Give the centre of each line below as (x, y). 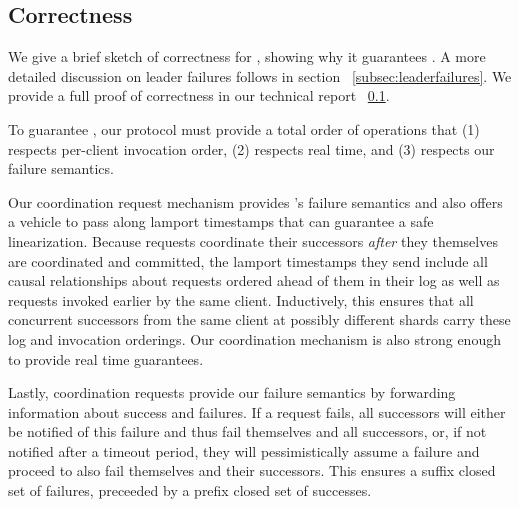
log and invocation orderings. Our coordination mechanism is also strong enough (254, 338)
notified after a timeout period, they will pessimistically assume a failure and (244, 450)
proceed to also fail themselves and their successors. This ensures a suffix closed (252, 470)
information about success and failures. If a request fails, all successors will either (257, 411)
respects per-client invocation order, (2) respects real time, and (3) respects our (251, 148)
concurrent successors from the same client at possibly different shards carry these (259, 319)
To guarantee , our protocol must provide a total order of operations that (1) (244, 128)
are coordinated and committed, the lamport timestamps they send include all (248, 260)
